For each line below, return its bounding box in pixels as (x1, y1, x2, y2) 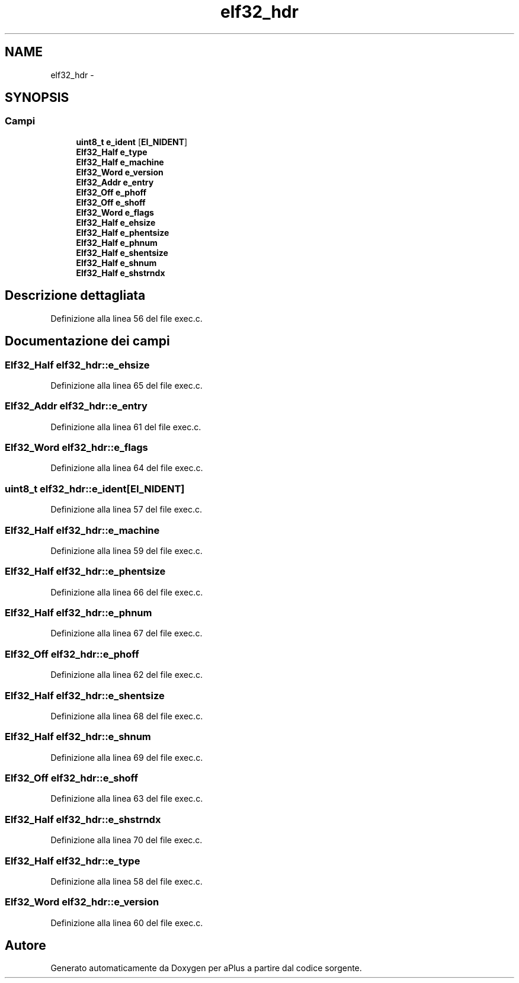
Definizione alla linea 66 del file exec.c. (50, 587, 203, 597)
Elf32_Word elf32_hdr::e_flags (5, 441, 148, 453)
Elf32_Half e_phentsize (76, 227, 169, 238)
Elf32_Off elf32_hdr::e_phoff (5, 648, 139, 660)
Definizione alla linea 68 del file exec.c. (50, 710, 203, 721)
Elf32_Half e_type (76, 146, 148, 157)
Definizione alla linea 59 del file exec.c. (50, 545, 203, 556)
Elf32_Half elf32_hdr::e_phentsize (5, 565, 166, 578)
